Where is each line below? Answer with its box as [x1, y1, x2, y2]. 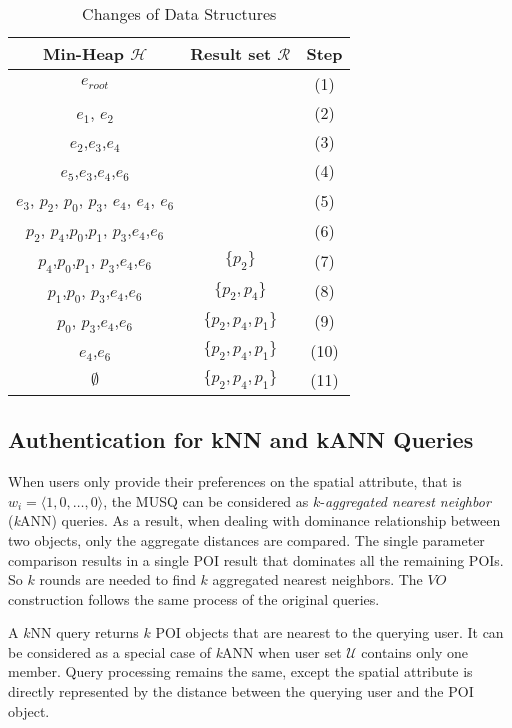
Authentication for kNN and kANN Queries [8, 424, 474, 455]
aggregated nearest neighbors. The [212, 569, 423, 590]
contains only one [361, 641, 468, 662]
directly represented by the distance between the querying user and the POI [8, 681, 474, 702]
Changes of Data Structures [82, 2, 277, 25]
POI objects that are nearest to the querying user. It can [155, 622, 504, 643]
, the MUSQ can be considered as [103, 490, 309, 511]
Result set [190, 42, 272, 65]
